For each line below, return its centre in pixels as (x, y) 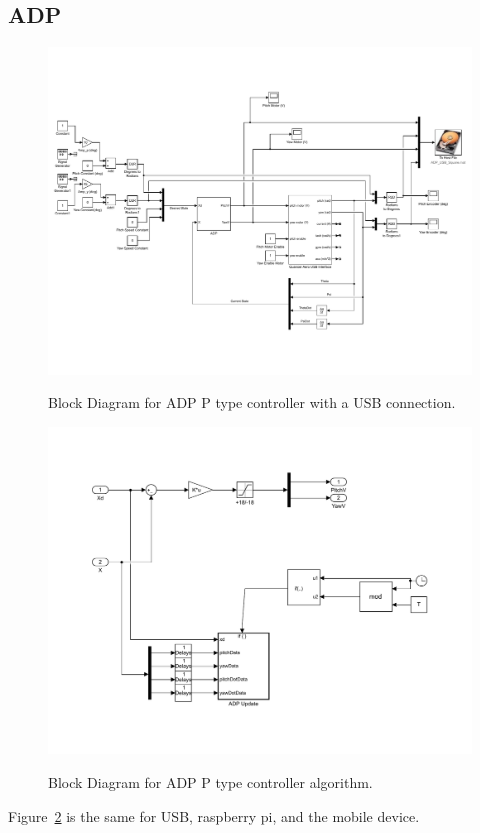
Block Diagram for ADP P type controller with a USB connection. (252, 402)
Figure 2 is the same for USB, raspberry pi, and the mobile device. (214, 815)
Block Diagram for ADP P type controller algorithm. (210, 782)
